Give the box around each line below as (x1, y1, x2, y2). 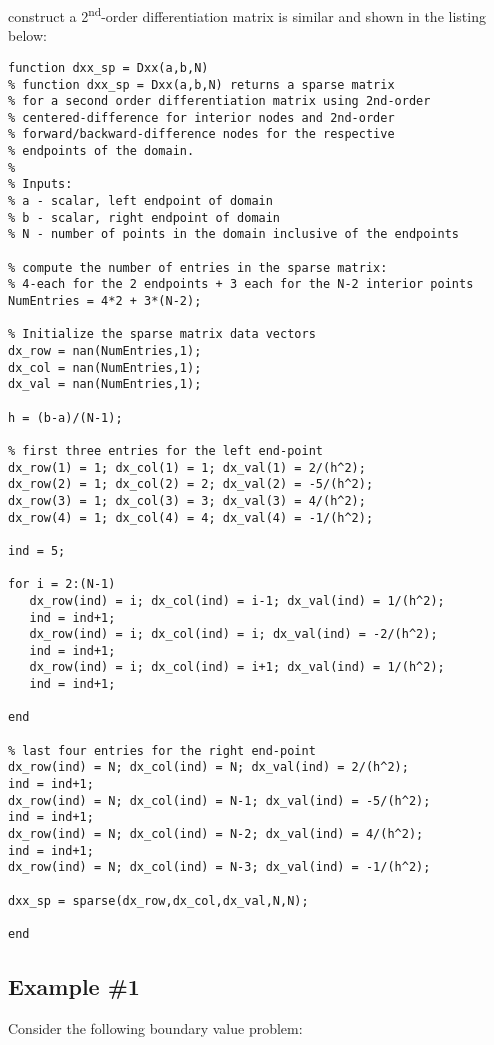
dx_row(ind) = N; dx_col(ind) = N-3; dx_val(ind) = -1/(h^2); (8, 860, 431, 875)
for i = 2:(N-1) (8, 577, 116, 592)
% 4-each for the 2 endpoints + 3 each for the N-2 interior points (8, 277, 474, 292)
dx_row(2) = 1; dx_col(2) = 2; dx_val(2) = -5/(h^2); (8, 477, 374, 492)
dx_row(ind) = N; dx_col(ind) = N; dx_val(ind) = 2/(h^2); (8, 760, 409, 775)
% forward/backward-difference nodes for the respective (8, 127, 395, 142)
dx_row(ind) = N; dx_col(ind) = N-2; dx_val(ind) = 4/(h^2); (8, 827, 424, 842)
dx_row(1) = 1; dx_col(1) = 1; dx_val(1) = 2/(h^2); (8, 460, 366, 475)
